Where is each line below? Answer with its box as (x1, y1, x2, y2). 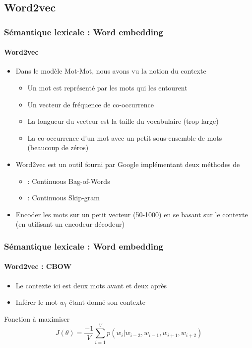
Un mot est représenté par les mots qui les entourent (27, 83, 188, 93)
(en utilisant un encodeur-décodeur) (15, 219, 125, 229)
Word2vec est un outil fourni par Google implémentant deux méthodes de (15, 159, 240, 169)
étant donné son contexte (69, 297, 146, 307)
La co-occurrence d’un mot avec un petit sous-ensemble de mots (27, 132, 222, 143)
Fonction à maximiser (4, 313, 70, 324)
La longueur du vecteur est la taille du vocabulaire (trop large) (27, 116, 219, 126)
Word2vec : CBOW (4, 261, 72, 271)
